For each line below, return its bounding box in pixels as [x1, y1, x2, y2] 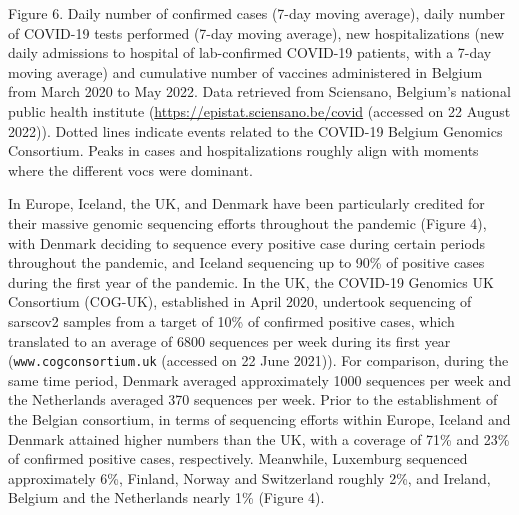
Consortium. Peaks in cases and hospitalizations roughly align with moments [8, 140, 479, 161]
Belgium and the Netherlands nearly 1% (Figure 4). [8, 487, 325, 508]
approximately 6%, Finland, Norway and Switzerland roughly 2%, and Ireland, [8, 467, 491, 488]
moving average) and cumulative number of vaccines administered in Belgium [8, 61, 483, 82]
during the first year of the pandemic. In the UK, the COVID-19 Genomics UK [8, 271, 494, 292]
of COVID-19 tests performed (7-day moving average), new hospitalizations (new [8, 22, 505, 43]
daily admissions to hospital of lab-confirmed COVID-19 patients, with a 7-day [8, 42, 492, 63]
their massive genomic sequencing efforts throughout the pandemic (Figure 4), [8, 212, 487, 233]
